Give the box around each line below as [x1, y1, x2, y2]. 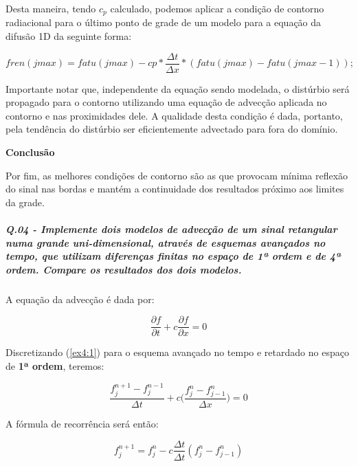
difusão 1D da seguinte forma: [5, 29, 132, 43]
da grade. [5, 195, 45, 209]
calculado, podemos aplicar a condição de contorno [110, 1, 324, 15]
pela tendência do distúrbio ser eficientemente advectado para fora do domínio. [5, 122, 338, 136]
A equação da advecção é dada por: [5, 291, 155, 306]
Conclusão [5, 145, 55, 159]
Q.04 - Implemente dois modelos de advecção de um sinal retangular [5, 222, 337, 236]
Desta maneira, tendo [5, 1, 96, 15]
